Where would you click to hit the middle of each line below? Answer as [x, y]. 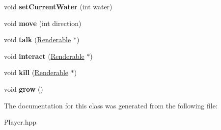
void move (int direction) [43, 23]
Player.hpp [20, 122]
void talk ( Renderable [38, 39]
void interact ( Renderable [44, 56]
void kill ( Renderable [36, 72]
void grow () [24, 89]
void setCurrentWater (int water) [58, 6]
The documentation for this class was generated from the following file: [111, 105]
